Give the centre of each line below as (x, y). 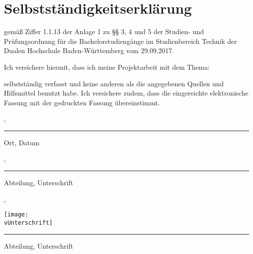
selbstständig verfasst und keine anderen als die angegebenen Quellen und (114, 83)
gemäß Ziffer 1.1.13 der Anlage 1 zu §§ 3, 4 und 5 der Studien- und (104, 31)
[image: (16, 215)
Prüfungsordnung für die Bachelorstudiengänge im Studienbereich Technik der (120, 41)
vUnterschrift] (28, 223)
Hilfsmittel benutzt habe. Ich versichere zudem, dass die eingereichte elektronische (126, 93)
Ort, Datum (22, 142)
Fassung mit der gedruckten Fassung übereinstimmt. (82, 102)
